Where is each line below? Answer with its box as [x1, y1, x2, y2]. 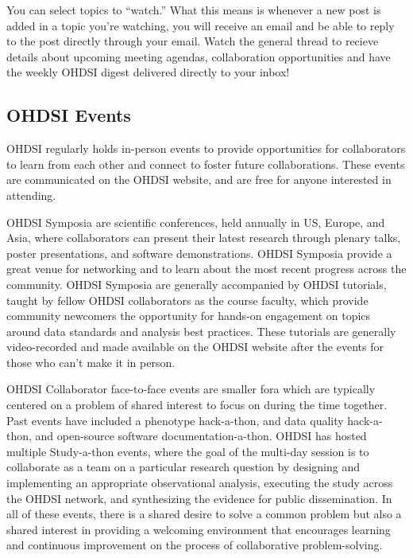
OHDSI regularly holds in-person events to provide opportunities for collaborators [6, 140, 406, 157]
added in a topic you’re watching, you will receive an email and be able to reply [6, 17, 395, 33]
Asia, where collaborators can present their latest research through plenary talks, [6, 229, 401, 246]
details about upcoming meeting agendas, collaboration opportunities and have [6, 48, 391, 64]
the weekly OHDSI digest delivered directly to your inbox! [6, 64, 290, 80]
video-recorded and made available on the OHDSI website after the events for [6, 338, 384, 355]
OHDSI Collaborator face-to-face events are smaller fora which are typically [6, 380, 376, 397]
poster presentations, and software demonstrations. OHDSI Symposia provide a [6, 244, 392, 261]
